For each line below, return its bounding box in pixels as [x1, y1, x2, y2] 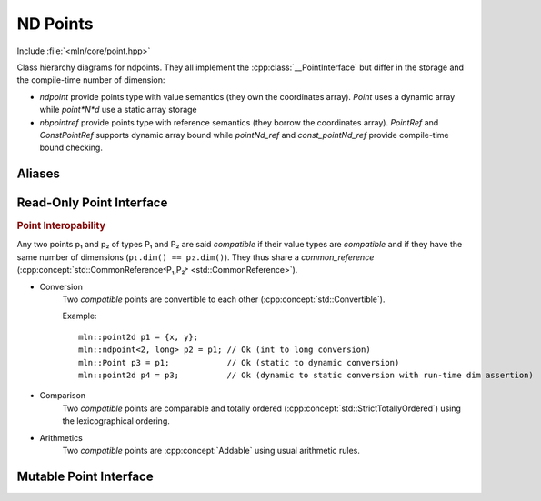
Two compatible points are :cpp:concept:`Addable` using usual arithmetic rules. [62, 445, 361, 456]
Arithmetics [39, 432, 84, 443]
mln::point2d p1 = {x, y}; [78, 332, 199, 342]
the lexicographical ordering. [62, 416, 170, 426]
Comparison [39, 390, 86, 401]
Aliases [16, 166, 61, 182]
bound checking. [39, 142, 104, 154]
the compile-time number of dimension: [16, 75, 165, 85]
